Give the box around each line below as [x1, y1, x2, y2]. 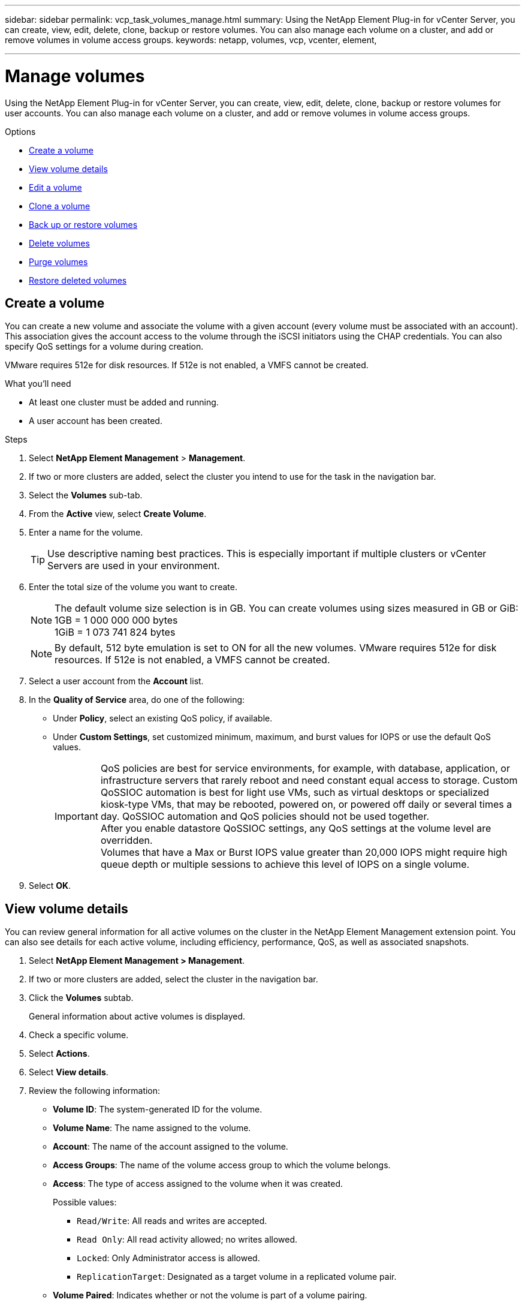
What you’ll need [5, 378, 71, 389]
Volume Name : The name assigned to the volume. [53, 1123, 251, 1133]
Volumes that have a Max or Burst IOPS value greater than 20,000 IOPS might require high [100, 846, 508, 859]
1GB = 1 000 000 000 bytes [55, 614, 178, 627]
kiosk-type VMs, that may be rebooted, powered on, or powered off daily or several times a [100, 798, 512, 811]
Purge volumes [29, 256, 88, 267]
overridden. [100, 834, 153, 847]
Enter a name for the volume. [29, 527, 143, 538]
